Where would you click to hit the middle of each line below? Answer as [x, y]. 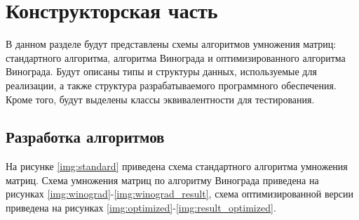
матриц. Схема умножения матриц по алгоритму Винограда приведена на [162, 180]
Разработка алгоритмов [85, 137]
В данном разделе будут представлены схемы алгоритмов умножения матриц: [171, 44]
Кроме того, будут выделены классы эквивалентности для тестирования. [160, 99]
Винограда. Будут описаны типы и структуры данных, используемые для [161, 71]
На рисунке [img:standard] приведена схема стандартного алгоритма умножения [177, 166]
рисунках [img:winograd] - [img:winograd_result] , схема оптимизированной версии [179, 194]
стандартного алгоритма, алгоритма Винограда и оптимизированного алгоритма [176, 57]
